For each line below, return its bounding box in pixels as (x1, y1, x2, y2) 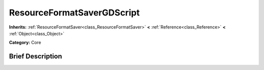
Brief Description (9, 52, 62, 60)
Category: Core (9, 40, 42, 45)
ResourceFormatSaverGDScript (9, 7, 140, 18)
